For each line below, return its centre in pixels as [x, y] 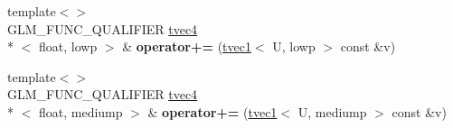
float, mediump [80, 111]
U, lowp [294, 46]
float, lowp [68, 46]
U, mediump [332, 111]
